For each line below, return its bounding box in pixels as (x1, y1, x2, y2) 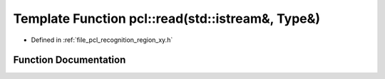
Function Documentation (13, 54, 126, 66)
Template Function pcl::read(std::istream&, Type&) (13, 11, 321, 26)
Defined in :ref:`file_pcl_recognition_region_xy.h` (31, 36, 173, 44)
